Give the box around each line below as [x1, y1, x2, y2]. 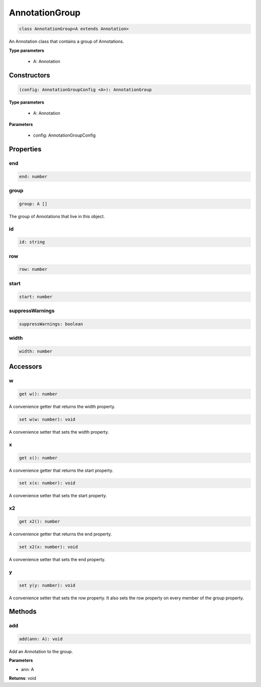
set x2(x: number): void [19, 544, 78, 549]
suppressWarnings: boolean [19, 321, 83, 327]
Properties [9, 145, 42, 153]
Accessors [9, 362, 43, 371]
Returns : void [9, 675, 36, 681]
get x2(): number [19, 519, 60, 524]
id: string [19, 239, 45, 245]
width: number [19, 348, 53, 354]
